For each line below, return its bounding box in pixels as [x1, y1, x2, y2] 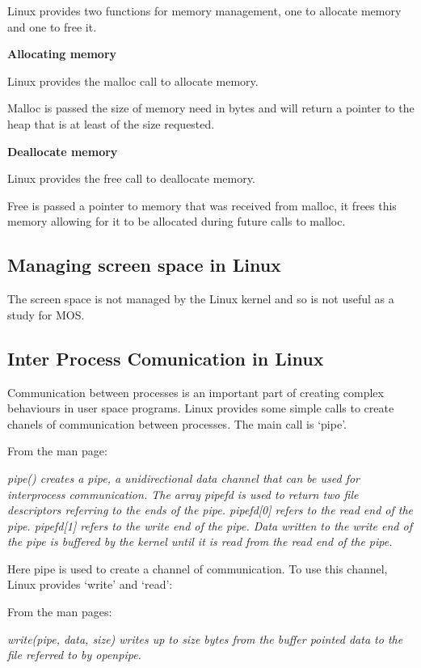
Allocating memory [7, 45, 117, 62]
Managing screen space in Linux [7, 252, 281, 277]
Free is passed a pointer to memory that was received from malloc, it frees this [7, 197, 397, 214]
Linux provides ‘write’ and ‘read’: [7, 576, 173, 593]
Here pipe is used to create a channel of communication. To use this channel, [7, 560, 388, 577]
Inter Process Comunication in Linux [7, 345, 324, 370]
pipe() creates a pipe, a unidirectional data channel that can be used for [7, 469, 360, 486]
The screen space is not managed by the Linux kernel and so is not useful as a [7, 290, 394, 307]
